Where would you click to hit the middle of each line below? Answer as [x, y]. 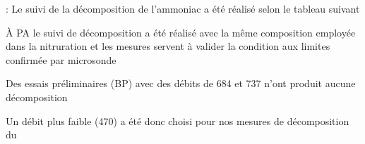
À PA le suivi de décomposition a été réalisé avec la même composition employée [181, 32]
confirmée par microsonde [61, 59]
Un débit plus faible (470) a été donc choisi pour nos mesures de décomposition [178, 120]
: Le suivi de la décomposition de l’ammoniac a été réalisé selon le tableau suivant [183, 8]
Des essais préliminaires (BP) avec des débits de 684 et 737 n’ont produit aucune [181, 83]
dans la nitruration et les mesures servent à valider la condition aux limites [168, 46]
